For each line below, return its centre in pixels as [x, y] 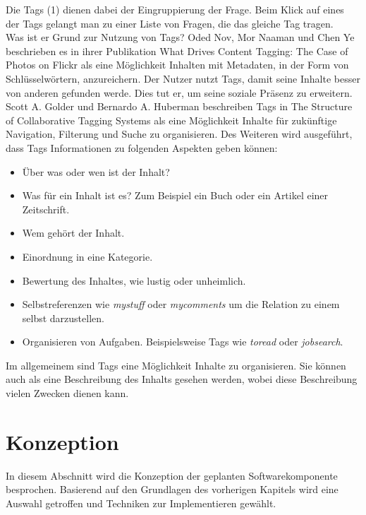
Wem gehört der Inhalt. [73, 233]
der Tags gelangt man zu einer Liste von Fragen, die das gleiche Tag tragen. [170, 23]
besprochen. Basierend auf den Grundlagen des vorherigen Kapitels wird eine [172, 489]
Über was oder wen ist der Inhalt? [96, 171]
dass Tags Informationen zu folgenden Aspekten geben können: [142, 147]
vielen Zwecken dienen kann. [67, 393]
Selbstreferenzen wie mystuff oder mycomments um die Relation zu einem [181, 304]
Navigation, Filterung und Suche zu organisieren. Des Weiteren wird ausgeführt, [179, 134]
